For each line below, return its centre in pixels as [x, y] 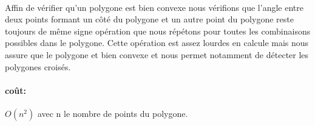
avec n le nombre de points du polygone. [113, 113]
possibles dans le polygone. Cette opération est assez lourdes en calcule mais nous [157, 43]
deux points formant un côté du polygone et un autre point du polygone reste [149, 19]
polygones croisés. [38, 66]
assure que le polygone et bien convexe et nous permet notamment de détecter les [157, 54]
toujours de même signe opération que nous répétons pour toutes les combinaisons [158, 31]
